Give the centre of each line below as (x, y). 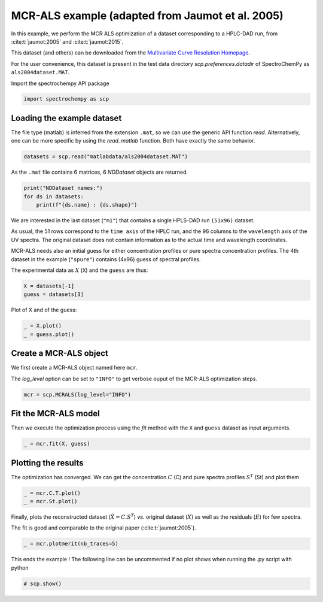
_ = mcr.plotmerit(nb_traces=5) (71, 544)
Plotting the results (47, 463)
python (20, 568)
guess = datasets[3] (54, 294)
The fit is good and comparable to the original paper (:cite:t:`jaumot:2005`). (104, 528)
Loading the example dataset (66, 118)
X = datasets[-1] (49, 286)
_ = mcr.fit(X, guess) (57, 444)
